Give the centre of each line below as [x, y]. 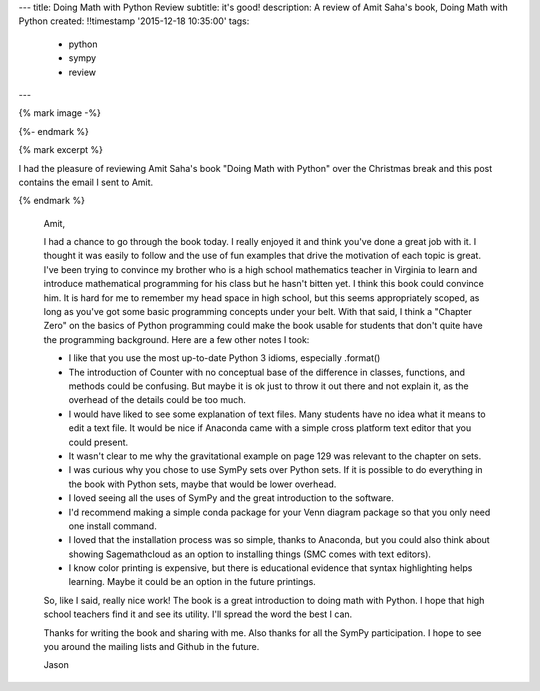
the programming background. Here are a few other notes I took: [176, 339]
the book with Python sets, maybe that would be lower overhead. [202, 484]
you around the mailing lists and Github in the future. [151, 647]
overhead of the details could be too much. [157, 400]
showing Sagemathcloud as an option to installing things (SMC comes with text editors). [250, 554]
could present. [98, 442]
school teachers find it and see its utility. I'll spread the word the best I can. [198, 614]
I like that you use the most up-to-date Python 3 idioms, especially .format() [224, 358]
